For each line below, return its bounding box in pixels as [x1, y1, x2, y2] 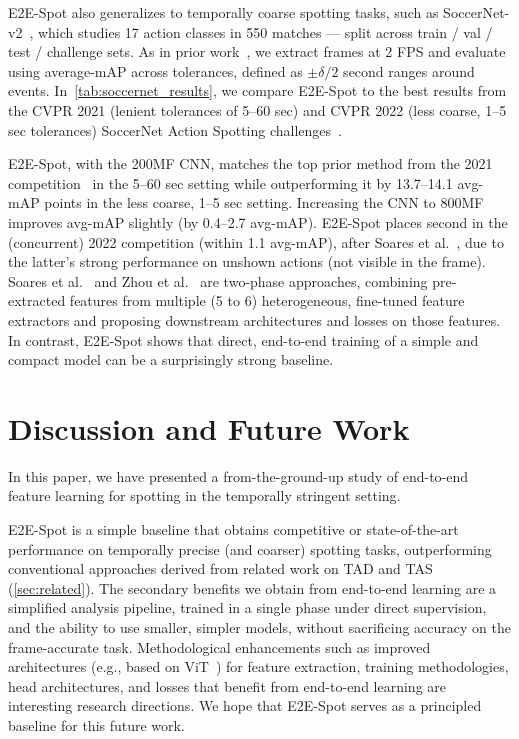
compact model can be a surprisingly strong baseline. [8, 349, 334, 370]
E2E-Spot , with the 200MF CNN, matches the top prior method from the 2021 [8, 153, 493, 174]
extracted [8, 290, 66, 311]
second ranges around [343, 60, 475, 81]
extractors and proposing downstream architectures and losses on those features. [8, 309, 501, 330]
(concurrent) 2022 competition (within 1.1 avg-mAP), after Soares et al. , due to [8, 231, 504, 252]
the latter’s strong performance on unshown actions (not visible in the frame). [8, 251, 486, 272]
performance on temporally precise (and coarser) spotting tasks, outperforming [8, 538, 492, 559]
